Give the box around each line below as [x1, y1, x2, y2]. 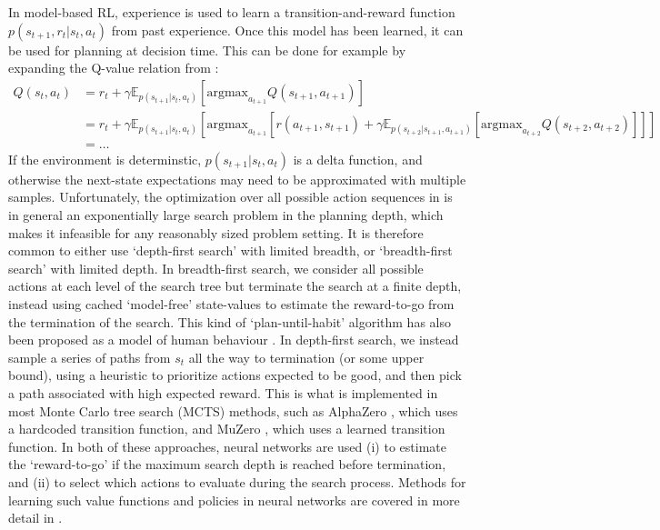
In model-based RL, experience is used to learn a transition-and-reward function [8, 3, 455, 21]
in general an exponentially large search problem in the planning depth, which [8, 205, 444, 225]
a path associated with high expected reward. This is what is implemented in [8, 384, 438, 402]
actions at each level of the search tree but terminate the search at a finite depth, [8, 276, 462, 295]
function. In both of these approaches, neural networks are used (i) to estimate [8, 436, 446, 455]
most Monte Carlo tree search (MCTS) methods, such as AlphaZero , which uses [8, 401, 458, 420]
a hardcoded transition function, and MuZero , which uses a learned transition [8, 419, 445, 438]
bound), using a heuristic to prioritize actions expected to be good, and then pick [8, 365, 462, 385]
